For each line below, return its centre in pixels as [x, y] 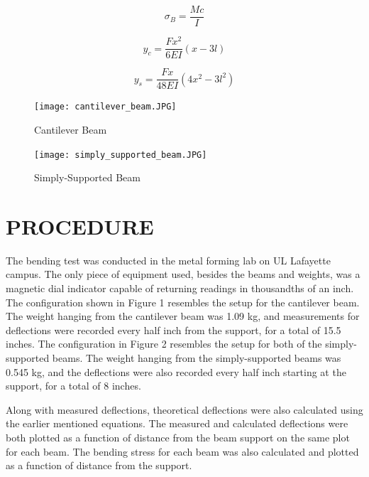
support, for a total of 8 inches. [73, 386]
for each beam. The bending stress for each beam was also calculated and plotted [182, 451]
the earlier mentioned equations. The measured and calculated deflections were [177, 423]
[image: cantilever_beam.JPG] [105, 107]
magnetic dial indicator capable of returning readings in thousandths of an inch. [180, 288]
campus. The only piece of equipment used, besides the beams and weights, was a [183, 274]
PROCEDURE [80, 226]
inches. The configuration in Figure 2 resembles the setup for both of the [164, 344]
